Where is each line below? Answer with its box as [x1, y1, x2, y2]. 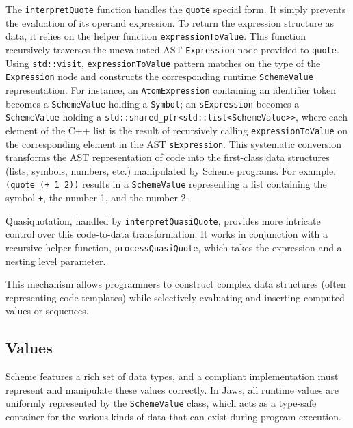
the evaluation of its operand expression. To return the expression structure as [5, 15, 334, 29]
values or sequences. [5, 303, 89, 318]
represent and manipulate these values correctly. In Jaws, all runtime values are [5, 382, 339, 396]
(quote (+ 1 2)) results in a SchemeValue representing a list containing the [5, 177, 327, 191]
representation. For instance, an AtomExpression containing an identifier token [5, 82, 337, 97]
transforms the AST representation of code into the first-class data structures [5, 150, 330, 164]
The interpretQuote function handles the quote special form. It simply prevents [5, 2, 346, 16]
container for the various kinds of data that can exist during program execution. [5, 409, 341, 423]
